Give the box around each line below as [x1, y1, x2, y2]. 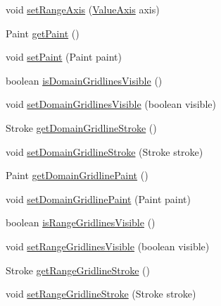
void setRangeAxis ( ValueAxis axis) [6, 2, 160, 16]
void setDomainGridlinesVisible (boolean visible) [6, 97, 216, 111]
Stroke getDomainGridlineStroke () [6, 120, 157, 135]
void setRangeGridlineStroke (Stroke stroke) [6, 286, 196, 301]
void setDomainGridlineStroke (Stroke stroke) [6, 144, 203, 159]
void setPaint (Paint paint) [6, 49, 122, 64]
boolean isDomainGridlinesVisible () [6, 73, 163, 87]
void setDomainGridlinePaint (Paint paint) [6, 191, 191, 206]
